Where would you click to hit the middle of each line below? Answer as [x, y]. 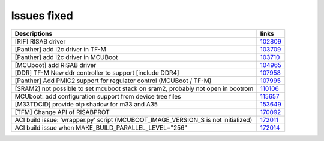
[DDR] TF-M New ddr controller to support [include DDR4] [97, 73]
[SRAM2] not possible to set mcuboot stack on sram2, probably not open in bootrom [134, 88]
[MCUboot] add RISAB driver [55, 65]
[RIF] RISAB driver [40, 41]
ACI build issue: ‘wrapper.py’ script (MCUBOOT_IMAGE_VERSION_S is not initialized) [133, 119]
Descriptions [34, 33]
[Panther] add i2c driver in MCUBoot [66, 57]
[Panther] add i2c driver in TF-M [60, 49]
